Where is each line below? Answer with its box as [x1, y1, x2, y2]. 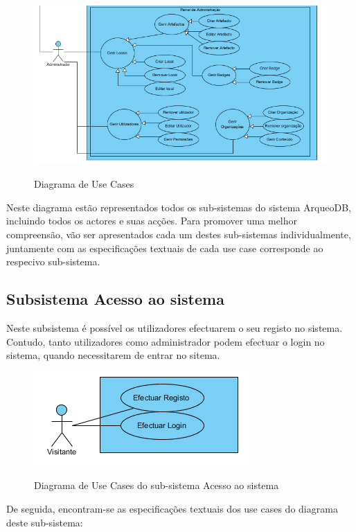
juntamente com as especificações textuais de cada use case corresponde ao [6, 240, 323, 255]
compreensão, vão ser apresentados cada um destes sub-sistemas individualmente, [6, 227, 351, 242]
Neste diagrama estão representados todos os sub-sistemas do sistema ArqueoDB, [6, 199, 351, 214]
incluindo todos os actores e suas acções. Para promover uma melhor [6, 213, 298, 228]
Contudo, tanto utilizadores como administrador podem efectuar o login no [6, 334, 325, 348]
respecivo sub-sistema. [6, 254, 100, 269]
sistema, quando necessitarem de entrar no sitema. [6, 348, 220, 362]
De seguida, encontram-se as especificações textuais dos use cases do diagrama [6, 502, 338, 516]
